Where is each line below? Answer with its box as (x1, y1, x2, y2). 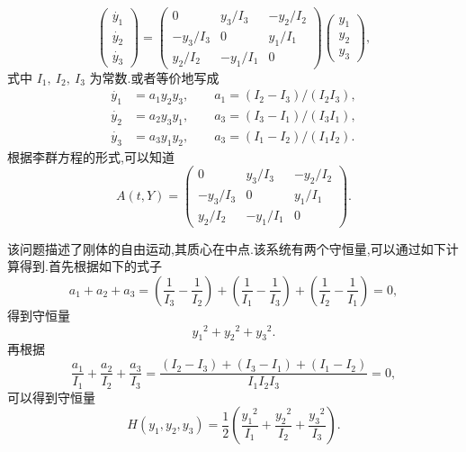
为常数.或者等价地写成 (89, 68, 220, 86)
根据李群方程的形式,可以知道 (7, 147, 175, 166)
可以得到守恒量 (7, 387, 95, 406)
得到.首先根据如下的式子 (19, 257, 162, 276)
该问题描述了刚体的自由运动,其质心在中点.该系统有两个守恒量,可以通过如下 (7, 239, 446, 258)
